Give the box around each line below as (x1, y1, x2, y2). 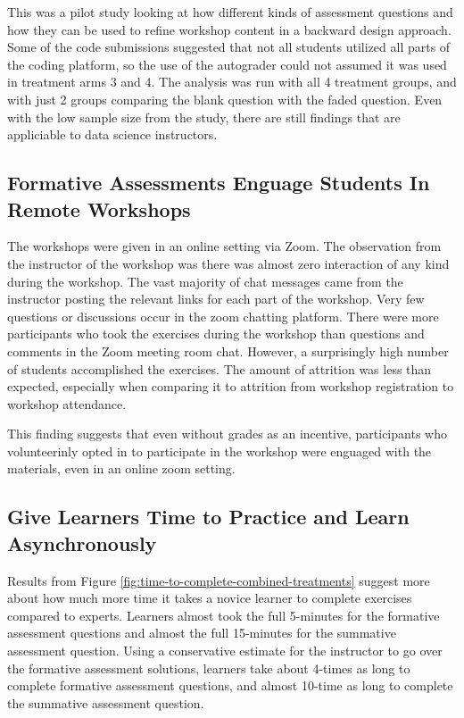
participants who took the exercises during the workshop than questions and (7, 324, 425, 343)
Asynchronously (7, 529, 157, 556)
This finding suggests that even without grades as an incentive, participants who (7, 424, 447, 443)
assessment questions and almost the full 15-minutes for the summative (7, 623, 396, 642)
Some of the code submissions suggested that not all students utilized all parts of (7, 38, 451, 56)
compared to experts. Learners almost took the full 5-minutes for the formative (7, 605, 440, 624)
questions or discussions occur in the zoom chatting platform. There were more (7, 306, 439, 325)
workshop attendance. (7, 394, 127, 413)
